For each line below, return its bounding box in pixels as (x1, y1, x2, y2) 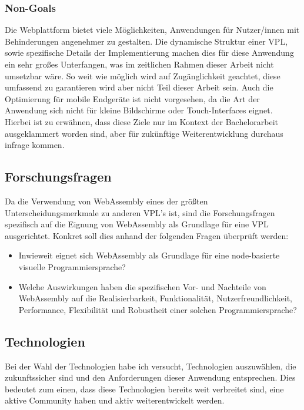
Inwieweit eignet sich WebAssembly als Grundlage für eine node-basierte (18, 249, 280, 261)
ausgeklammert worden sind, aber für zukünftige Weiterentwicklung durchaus (5, 127, 283, 139)
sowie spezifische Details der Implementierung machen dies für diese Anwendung (5, 46, 294, 59)
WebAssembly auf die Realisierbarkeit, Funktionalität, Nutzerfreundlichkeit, (18, 292, 292, 304)
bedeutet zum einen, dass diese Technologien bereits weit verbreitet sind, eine (5, 382, 284, 395)
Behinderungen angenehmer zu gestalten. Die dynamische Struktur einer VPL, (5, 35, 288, 47)
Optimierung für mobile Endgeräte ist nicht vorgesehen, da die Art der (5, 92, 260, 105)
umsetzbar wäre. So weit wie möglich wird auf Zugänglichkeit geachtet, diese (5, 69, 280, 82)
